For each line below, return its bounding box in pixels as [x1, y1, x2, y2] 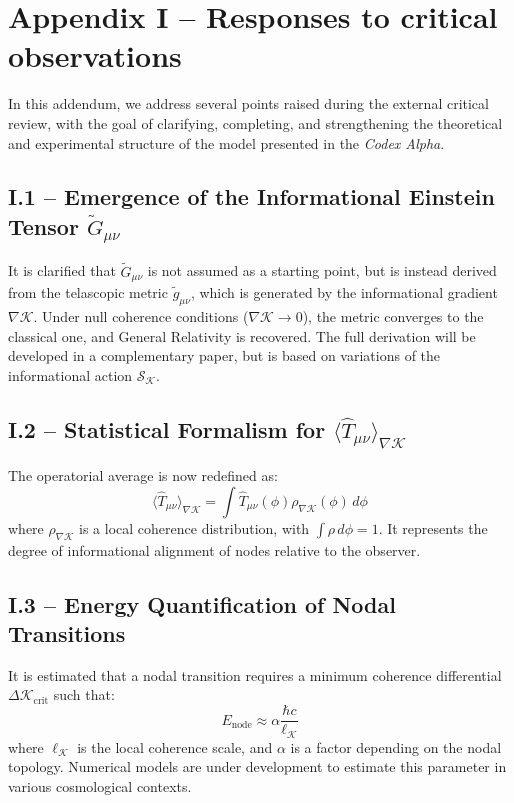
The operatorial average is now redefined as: [8, 465, 278, 486]
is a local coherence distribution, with [79, 517, 310, 538]
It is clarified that [8, 260, 116, 281]
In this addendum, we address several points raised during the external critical [8, 93, 489, 114]
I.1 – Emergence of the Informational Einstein [8, 181, 495, 212]
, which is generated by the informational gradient [190, 282, 498, 303]
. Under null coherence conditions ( [33, 305, 249, 326]
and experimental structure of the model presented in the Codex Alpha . [8, 132, 445, 153]
